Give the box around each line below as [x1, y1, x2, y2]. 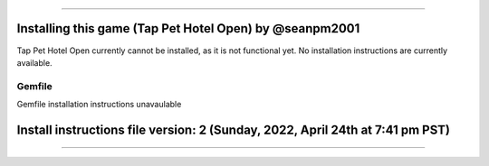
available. [16, 57, 53, 68]
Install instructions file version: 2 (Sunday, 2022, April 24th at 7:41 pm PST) [16, 122, 450, 137]
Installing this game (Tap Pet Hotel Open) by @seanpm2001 [16, 21, 360, 36]
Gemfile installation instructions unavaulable [16, 99, 182, 110]
